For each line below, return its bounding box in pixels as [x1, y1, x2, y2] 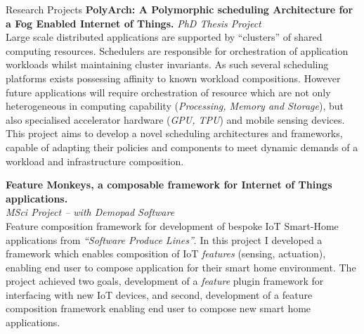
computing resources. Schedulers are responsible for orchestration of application [6, 43, 349, 58]
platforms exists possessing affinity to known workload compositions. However [6, 70, 341, 85]
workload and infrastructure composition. [6, 153, 184, 168]
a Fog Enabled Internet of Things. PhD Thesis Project [6, 15, 261, 30]
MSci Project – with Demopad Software [6, 205, 175, 219]
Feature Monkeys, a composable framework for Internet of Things [6, 177, 332, 192]
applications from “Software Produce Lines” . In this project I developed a [6, 232, 323, 247]
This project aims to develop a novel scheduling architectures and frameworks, [6, 126, 343, 141]
